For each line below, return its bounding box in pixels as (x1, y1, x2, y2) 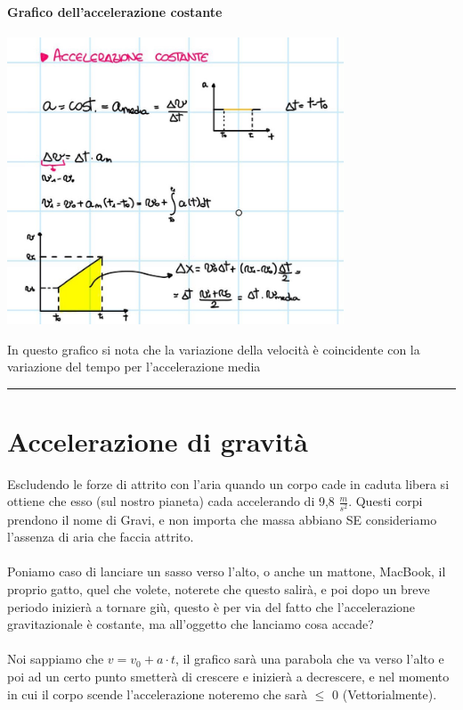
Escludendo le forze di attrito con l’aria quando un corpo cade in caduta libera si (7, 474, 450, 493)
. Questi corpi (348, 492, 423, 510)
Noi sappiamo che (7, 649, 104, 668)
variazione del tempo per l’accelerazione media (7, 357, 261, 376)
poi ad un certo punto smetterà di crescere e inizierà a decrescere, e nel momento (7, 666, 450, 685)
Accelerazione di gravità (7, 422, 308, 459)
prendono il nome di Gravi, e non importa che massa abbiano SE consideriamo (7, 510, 437, 528)
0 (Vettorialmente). (332, 684, 437, 703)
